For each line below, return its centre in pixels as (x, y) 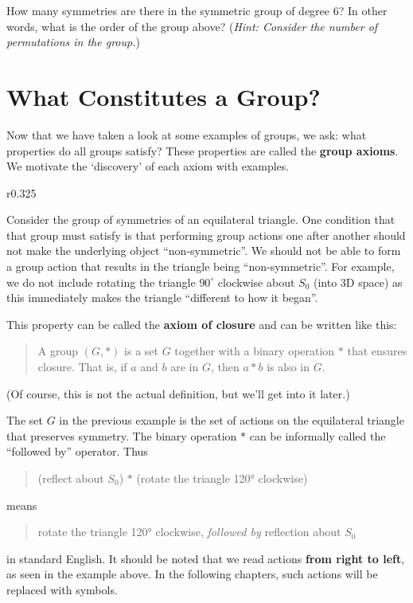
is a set (141, 351)
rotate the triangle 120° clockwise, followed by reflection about (189, 532)
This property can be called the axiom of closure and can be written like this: (202, 324)
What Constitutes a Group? (164, 96)
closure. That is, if (82, 367)
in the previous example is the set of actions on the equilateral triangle (232, 420)
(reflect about (71, 478)
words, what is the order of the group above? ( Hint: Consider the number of (192, 26)
